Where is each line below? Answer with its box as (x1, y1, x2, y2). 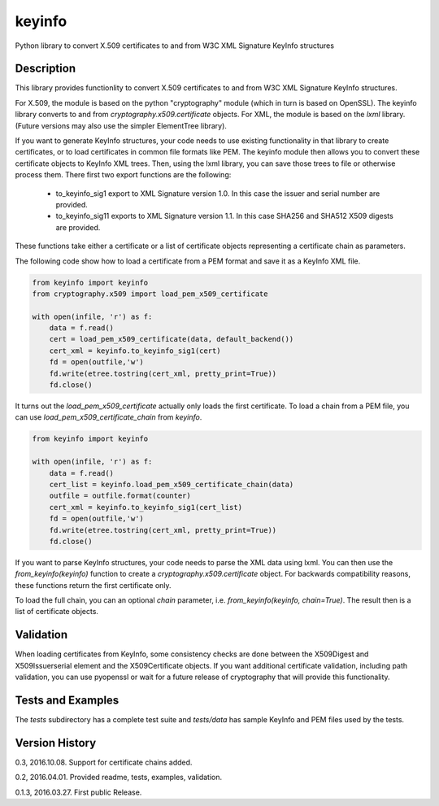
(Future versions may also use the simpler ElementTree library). (15, 120, 228, 130)
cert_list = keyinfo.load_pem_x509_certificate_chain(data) (49, 480, 294, 489)
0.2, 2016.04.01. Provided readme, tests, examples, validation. (15, 773, 223, 782)
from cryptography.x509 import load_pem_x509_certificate (32, 289, 268, 298)
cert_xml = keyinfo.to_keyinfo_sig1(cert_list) (49, 503, 243, 512)
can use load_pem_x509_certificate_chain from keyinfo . (15, 412, 202, 422)
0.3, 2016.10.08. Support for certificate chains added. (15, 757, 193, 767)
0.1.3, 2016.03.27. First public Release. (15, 787, 142, 797)
